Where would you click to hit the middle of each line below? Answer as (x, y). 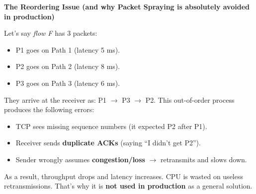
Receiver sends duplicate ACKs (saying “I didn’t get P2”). (108, 143)
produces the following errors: (49, 109)
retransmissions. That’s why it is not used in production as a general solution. (128, 186)
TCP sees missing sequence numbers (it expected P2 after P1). (111, 126)
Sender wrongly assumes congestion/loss (80, 159)
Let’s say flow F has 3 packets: (51, 33)
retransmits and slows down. (204, 159)
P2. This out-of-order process (190, 99)
